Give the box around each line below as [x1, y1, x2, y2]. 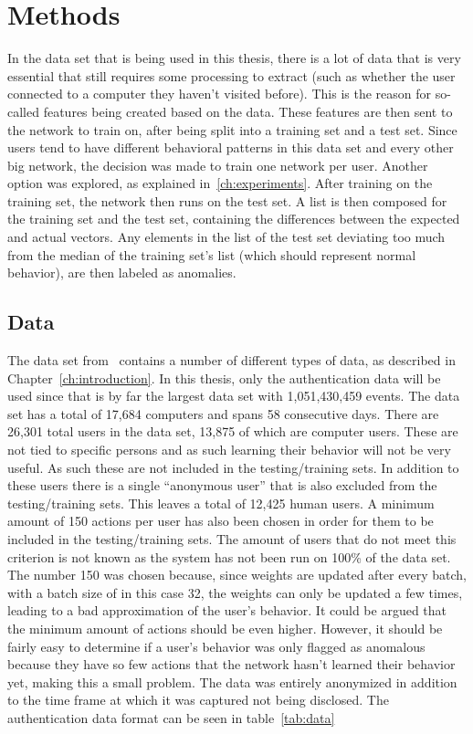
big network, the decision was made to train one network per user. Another [7, 155, 428, 174]
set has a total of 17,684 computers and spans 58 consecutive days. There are [7, 404, 439, 423]
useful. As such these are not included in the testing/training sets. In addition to [7, 457, 459, 477]
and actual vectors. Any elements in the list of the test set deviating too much [7, 227, 446, 246]
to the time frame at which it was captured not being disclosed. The [7, 690, 389, 709]
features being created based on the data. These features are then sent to [43, 101, 453, 121]
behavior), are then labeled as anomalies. [7, 263, 236, 282]
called [7, 101, 39, 121]
